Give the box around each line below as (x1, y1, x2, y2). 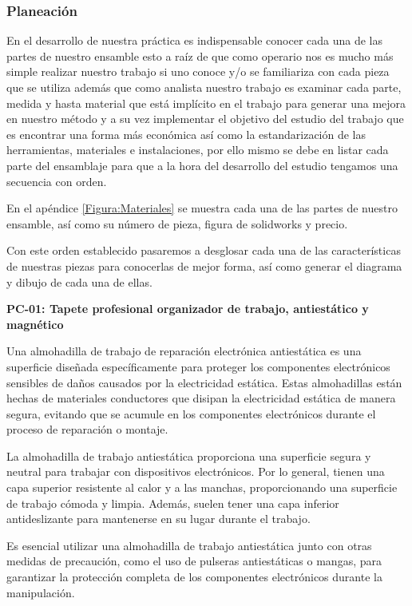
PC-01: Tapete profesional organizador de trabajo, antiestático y (6, 300, 369, 317)
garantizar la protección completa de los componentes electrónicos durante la (6, 568, 382, 585)
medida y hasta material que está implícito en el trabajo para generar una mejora (6, 94, 406, 111)
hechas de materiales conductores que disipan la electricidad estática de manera (6, 390, 396, 406)
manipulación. (6, 584, 75, 600)
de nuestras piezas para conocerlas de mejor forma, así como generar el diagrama (6, 257, 402, 274)
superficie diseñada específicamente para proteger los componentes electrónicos (6, 358, 390, 374)
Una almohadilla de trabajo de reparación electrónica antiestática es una (6, 343, 362, 359)
